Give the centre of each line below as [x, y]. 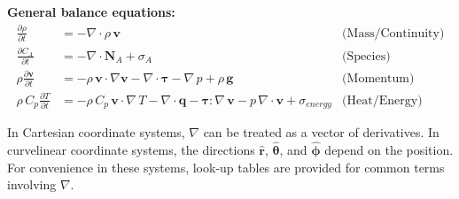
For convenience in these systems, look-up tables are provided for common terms [226, 167]
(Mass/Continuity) [393, 33]
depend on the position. [389, 149]
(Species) [366, 56]
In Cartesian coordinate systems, [96, 132]
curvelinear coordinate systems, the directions [131, 149]
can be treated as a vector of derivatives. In [321, 132]
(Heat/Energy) [382, 100]
